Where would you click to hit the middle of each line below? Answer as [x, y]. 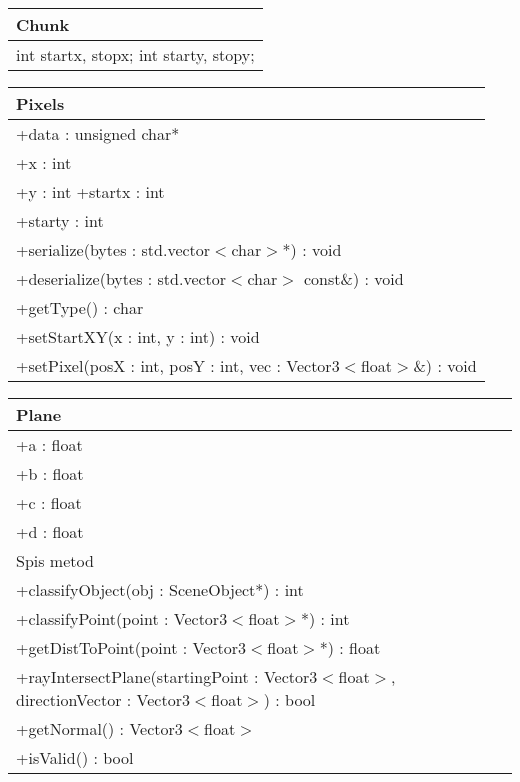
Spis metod [55, 560]
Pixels [40, 103]
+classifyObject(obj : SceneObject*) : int [160, 589]
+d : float [50, 531]
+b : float [50, 473]
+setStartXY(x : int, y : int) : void [138, 336]
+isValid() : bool [75, 757]
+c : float [49, 502]
